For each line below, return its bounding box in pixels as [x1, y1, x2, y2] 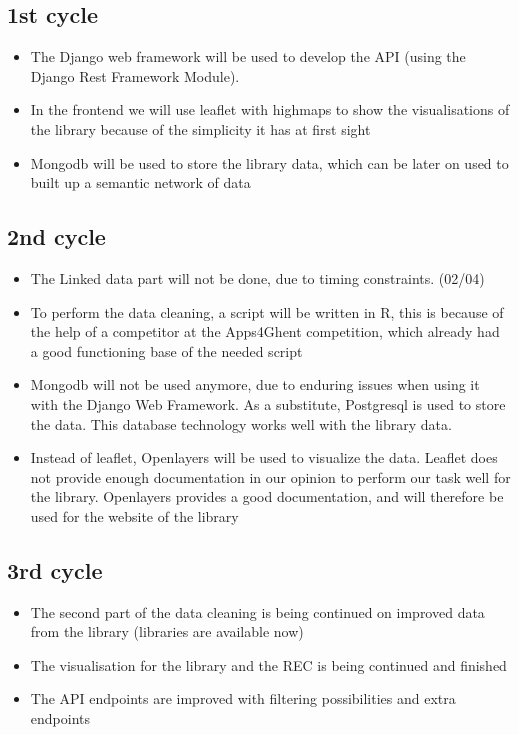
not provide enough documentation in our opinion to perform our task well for [30, 466, 511, 487]
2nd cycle [7, 221, 106, 252]
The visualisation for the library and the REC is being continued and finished [30, 654, 507, 675]
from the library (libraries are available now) [30, 621, 304, 642]
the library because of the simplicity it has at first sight [30, 118, 371, 139]
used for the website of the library [30, 505, 239, 526]
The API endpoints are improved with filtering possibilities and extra [30, 688, 456, 709]
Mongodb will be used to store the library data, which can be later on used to [30, 152, 509, 173]
